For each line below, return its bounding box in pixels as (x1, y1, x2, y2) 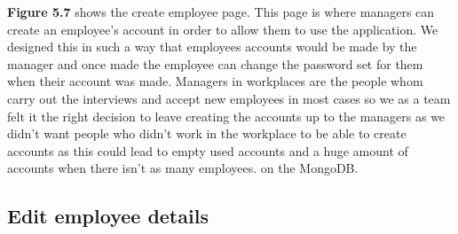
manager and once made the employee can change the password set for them (7, 54, 423, 73)
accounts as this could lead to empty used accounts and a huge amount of (7, 141, 408, 160)
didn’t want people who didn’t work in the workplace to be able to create (7, 124, 407, 143)
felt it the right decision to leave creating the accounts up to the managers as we (7, 106, 446, 125)
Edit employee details (7, 202, 209, 230)
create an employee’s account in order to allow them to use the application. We (7, 19, 438, 38)
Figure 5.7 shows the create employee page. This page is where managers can (7, 3, 435, 20)
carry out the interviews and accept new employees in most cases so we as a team (7, 89, 451, 107)
